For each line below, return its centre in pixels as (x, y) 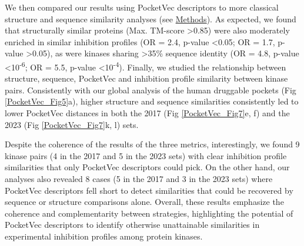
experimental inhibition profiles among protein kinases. (104, 236)
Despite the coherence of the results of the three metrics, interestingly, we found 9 (152, 144)
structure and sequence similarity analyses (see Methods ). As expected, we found (151, 18)
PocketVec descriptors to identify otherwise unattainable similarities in (132, 225)
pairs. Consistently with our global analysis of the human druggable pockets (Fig (151, 90)
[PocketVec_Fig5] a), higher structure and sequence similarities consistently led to (152, 101)
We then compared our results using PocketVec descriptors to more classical (142, 7)
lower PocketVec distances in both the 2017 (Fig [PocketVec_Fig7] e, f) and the (147, 113)
